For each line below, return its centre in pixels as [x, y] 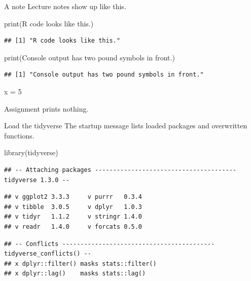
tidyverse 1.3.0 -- [37, 180]
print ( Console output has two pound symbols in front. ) [89, 57]
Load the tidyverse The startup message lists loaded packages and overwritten [126, 126]
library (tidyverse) [31, 152]
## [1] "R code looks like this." [62, 41]
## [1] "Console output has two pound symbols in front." [104, 75]
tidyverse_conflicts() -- [48, 254]
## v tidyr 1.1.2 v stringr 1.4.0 [73, 217]
